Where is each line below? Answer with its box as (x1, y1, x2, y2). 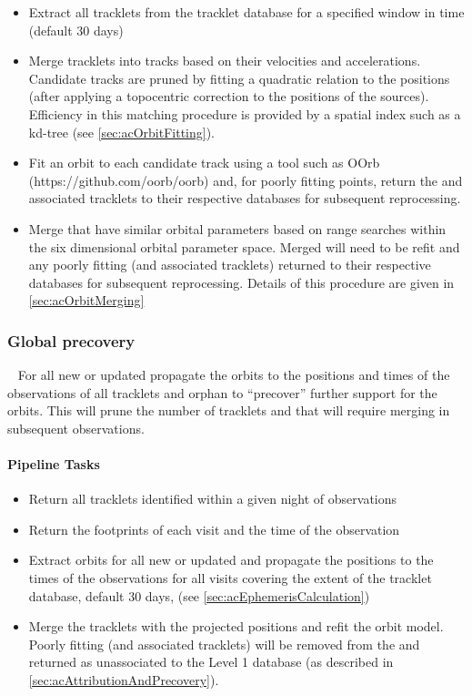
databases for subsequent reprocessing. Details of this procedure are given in (28, 272, 455, 292)
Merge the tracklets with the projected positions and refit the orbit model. (28, 617, 444, 636)
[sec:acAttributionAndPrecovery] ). (28, 670, 219, 690)
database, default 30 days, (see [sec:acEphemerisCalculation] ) (28, 586, 370, 605)
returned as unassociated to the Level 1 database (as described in (28, 652, 394, 671)
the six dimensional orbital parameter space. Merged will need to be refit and (28, 237, 460, 256)
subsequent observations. (7, 418, 145, 437)
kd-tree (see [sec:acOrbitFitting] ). (28, 122, 216, 141)
